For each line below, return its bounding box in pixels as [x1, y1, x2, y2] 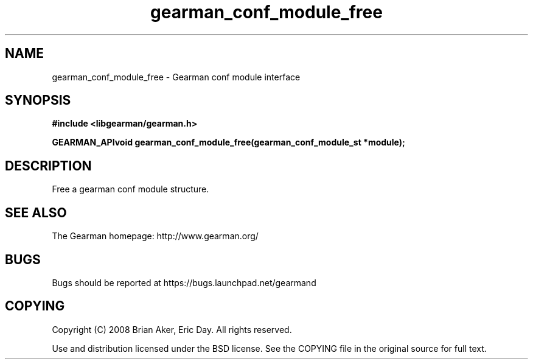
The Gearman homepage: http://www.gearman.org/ [52, 231, 259, 242]
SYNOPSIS [5, 93, 71, 108]
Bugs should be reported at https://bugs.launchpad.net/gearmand [52, 277, 316, 288]
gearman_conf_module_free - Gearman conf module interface [52, 71, 301, 82]
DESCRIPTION [5, 158, 92, 173]
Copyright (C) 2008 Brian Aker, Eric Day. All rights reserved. [52, 324, 292, 335]
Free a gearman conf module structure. [52, 184, 209, 195]
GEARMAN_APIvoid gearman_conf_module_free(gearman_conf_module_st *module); [52, 137, 405, 148]
